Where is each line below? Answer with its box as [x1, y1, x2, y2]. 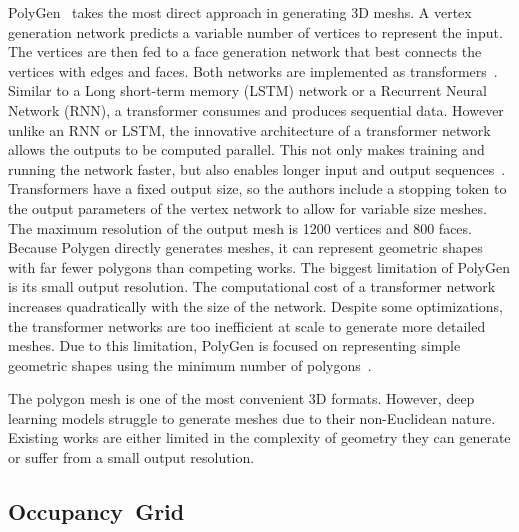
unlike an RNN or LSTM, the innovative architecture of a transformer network [8, 119, 491, 140]
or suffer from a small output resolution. [8, 447, 255, 468]
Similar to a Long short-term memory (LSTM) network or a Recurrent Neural [8, 80, 487, 101]
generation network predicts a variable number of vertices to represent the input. [8, 21, 503, 42]
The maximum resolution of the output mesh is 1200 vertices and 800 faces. [8, 217, 472, 238]
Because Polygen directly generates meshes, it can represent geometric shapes [8, 237, 483, 258]
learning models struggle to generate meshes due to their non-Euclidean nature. [8, 407, 496, 428]
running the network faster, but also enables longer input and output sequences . [8, 158, 506, 179]
